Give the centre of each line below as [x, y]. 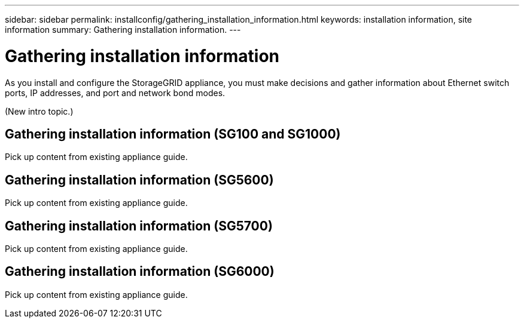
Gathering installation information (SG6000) [140, 272]
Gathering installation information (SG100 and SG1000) [173, 134]
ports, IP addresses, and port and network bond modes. [115, 93]
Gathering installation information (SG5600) [139, 180]
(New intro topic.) [39, 111]
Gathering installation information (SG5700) [139, 226]
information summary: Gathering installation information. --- [123, 30]
